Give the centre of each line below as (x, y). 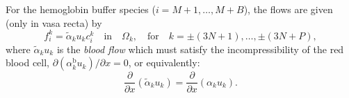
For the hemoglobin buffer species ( (81, 9)
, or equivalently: (164, 62)
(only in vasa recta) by (54, 22)
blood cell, (28, 62)
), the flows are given (288, 9)
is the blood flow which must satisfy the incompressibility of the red (200, 49)
